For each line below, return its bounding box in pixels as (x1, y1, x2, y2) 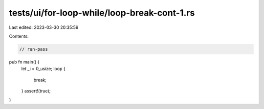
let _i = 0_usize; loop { (21, 66, 66, 72)
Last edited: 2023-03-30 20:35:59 (9, 24, 79, 30)
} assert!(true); (21, 88, 51, 94)
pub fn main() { (9, 59, 40, 65)
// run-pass (19, 46, 48, 52)
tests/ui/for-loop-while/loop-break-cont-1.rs (9, 7, 195, 18)
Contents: (9, 33, 29, 39)
